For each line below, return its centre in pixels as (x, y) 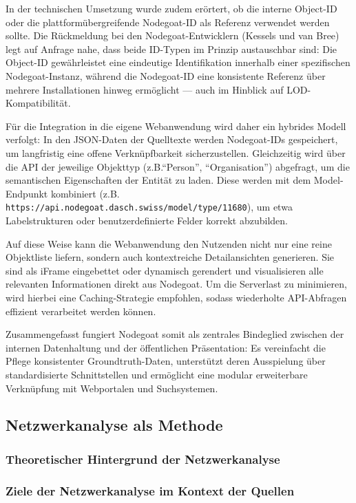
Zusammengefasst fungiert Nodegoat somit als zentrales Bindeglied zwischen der (175, 334)
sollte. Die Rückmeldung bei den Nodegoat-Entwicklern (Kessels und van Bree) (172, 35)
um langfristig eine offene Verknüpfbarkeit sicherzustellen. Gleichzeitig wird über (176, 152)
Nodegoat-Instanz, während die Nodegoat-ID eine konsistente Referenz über (166, 75)
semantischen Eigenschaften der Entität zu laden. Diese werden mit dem (158, 180)
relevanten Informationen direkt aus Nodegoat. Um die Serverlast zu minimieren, (176, 284)
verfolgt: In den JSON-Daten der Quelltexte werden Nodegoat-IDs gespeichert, (172, 139)
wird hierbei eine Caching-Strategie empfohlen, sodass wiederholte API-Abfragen (176, 297)
